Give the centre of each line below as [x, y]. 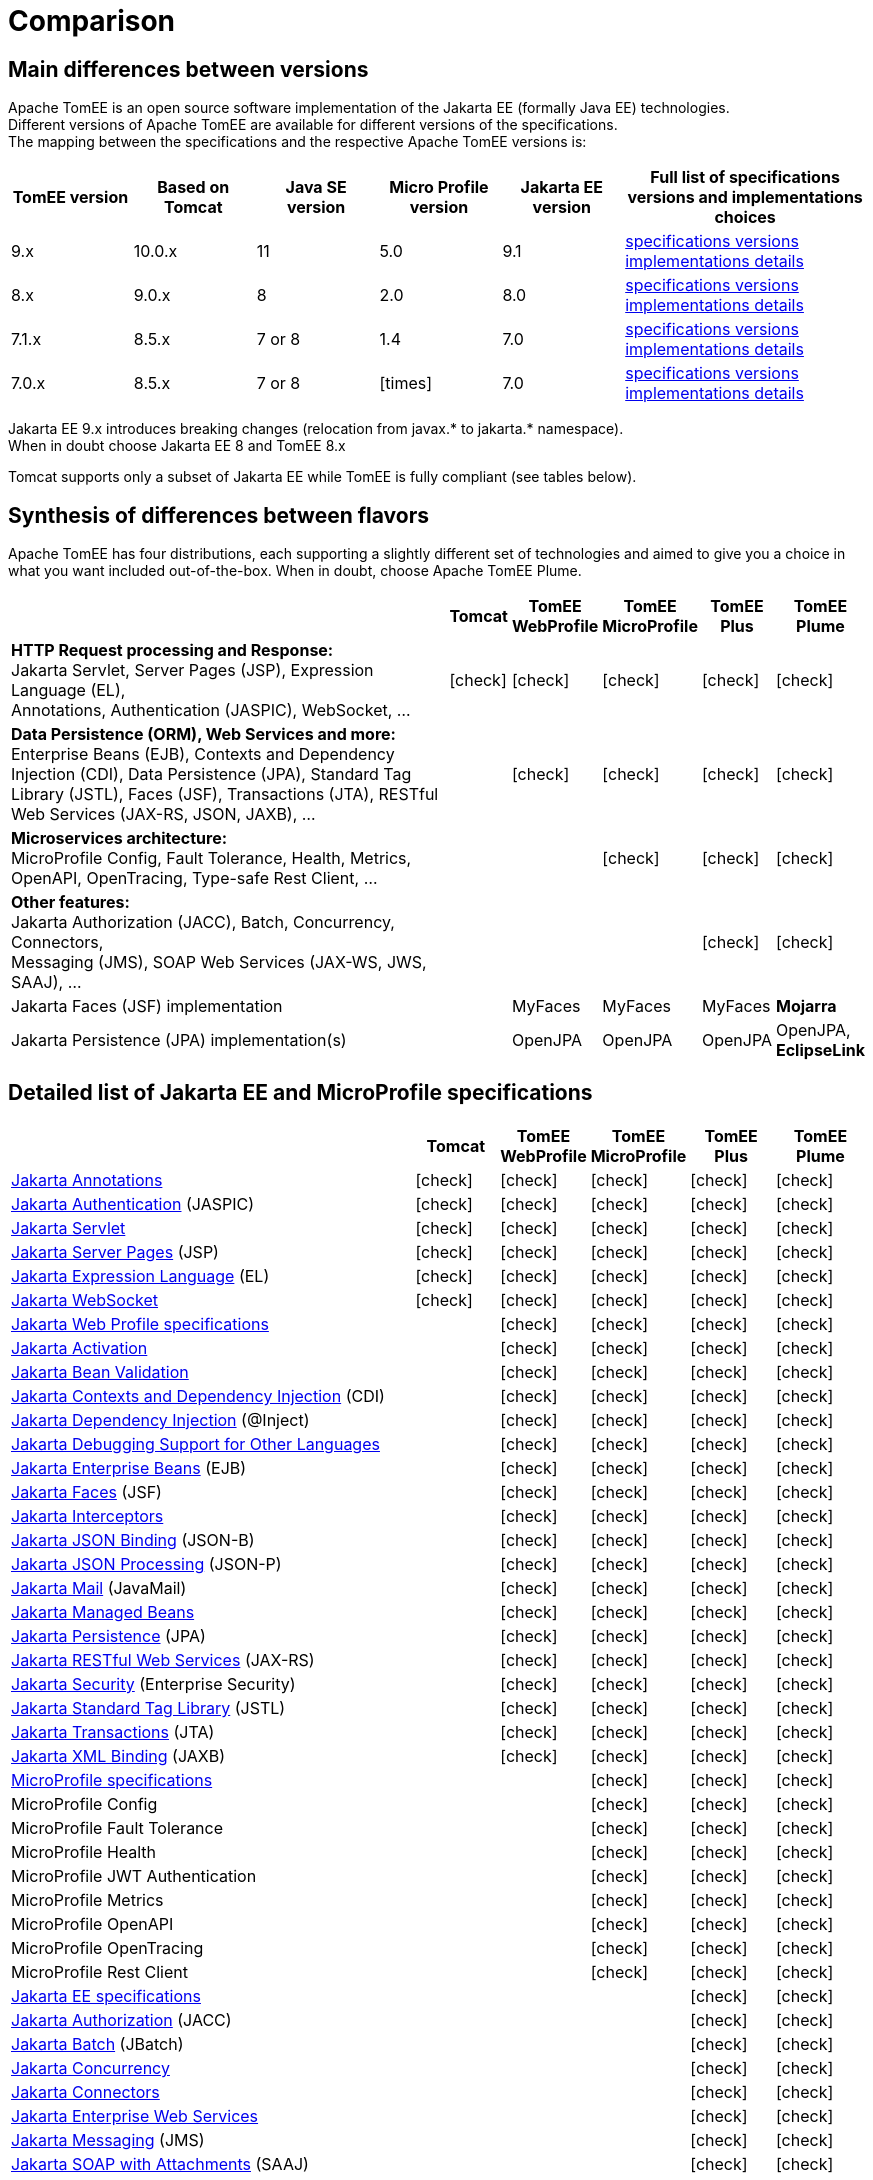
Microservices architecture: [119, 838]
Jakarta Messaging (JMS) [108, 2139]
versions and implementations [745, 197]
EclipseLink [820, 1050]
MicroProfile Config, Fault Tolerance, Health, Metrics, [211, 858]
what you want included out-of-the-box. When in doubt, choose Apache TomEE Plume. [295, 571]
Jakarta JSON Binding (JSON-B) [133, 1539]
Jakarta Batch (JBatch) [97, 2043]
